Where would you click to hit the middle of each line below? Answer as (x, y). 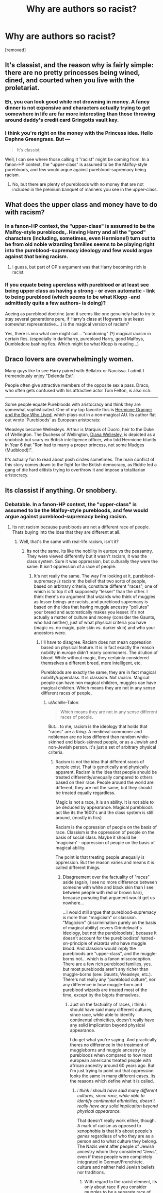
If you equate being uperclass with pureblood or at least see (77, 285)
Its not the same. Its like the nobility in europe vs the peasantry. (90, 551)
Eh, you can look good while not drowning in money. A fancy (77, 102)
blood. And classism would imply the (99, 949)
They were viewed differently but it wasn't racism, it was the (87, 556)
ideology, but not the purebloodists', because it (110, 933)
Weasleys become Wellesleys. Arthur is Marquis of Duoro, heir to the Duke (80, 430)
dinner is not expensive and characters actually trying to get (78, 108)
